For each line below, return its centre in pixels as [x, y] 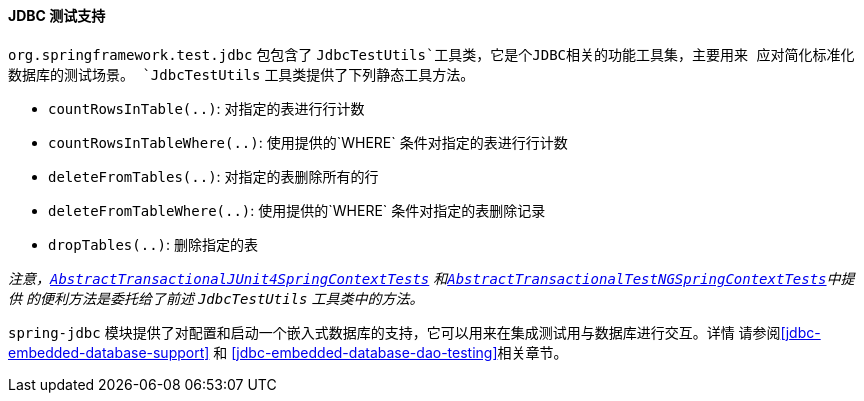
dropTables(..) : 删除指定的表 [153, 244]
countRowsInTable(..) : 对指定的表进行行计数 [206, 108]
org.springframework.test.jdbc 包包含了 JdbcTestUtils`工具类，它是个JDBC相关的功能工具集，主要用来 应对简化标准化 [431, 54]
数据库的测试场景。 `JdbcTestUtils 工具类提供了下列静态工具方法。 [241, 74]
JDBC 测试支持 [57, 15]
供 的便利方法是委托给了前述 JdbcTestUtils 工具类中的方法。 [216, 298]
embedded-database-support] [109, 352]
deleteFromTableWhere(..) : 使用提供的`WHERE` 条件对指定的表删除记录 [297, 210]
